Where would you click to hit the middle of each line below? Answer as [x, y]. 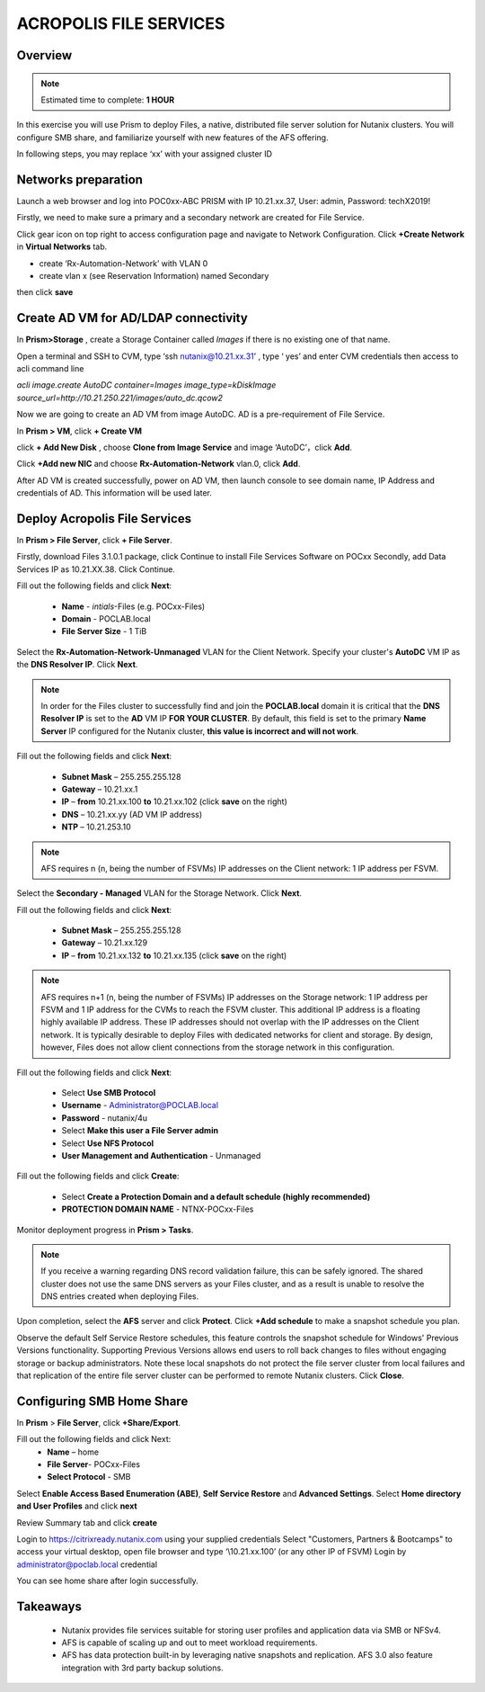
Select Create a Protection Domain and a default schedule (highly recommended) [216, 1196]
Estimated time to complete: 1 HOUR [108, 100]
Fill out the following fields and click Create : [98, 1176]
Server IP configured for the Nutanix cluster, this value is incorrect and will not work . [200, 731]
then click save [45, 292]
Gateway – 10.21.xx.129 [105, 943]
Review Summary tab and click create [87, 1522]
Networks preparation [80, 179]
